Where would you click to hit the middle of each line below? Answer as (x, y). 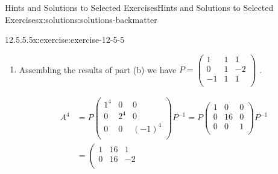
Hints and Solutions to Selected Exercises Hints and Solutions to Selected (139, 7)
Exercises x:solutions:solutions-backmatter (81, 19)
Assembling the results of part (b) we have (98, 69)
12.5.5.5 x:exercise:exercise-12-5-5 (65, 40)
